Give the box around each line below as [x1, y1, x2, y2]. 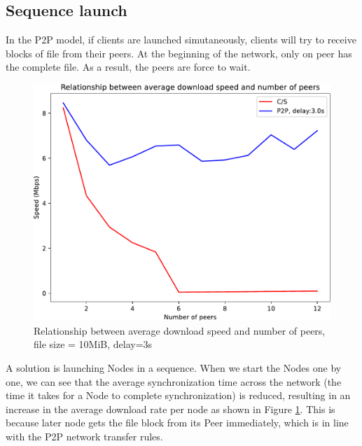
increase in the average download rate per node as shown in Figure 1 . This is [6, 401, 335, 416]
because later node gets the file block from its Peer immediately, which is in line [6, 415, 349, 430]
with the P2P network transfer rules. [6, 428, 163, 443]
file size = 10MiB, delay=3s [34, 337, 153, 351]
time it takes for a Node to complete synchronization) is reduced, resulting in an [6, 388, 351, 403]
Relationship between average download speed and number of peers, [34, 323, 326, 337]
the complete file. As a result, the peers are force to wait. [6, 60, 251, 74]
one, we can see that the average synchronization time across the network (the [6, 374, 342, 389]
